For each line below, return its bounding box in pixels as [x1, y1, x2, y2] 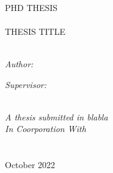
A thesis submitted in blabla [5, 110, 108, 123]
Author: [5, 57, 34, 70]
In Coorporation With [5, 122, 86, 135]
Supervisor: [5, 78, 46, 90]
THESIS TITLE [5, 24, 65, 37]
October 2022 [5, 158, 56, 171]
